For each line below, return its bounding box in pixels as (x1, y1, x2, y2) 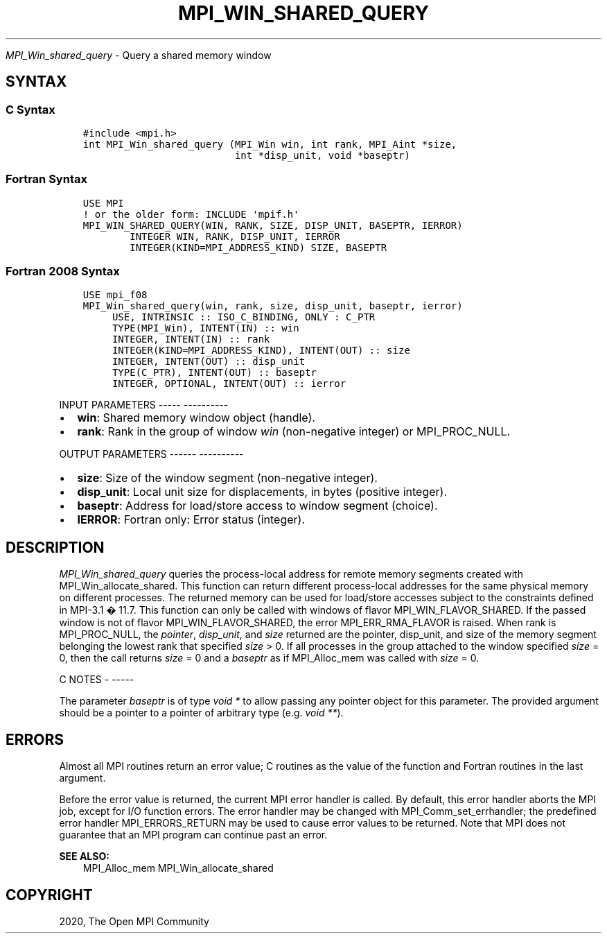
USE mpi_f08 (82, 289, 148, 301)
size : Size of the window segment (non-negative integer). (77, 471, 378, 485)
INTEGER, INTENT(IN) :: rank (112, 334, 270, 345)
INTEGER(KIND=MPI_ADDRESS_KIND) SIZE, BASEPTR (130, 241, 387, 253)
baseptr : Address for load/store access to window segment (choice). (77, 499, 438, 513)
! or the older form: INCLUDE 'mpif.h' (82, 208, 299, 220)
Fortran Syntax (6, 172, 87, 187)
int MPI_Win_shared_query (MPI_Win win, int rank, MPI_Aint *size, (82, 138, 457, 150)
